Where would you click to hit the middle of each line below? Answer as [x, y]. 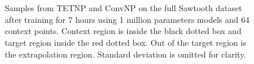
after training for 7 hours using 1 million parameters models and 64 [127, 19]
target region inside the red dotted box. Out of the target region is [126, 42]
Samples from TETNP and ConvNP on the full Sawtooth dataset [123, 8]
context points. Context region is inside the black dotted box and [123, 31]
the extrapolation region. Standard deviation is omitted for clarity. [126, 54]
